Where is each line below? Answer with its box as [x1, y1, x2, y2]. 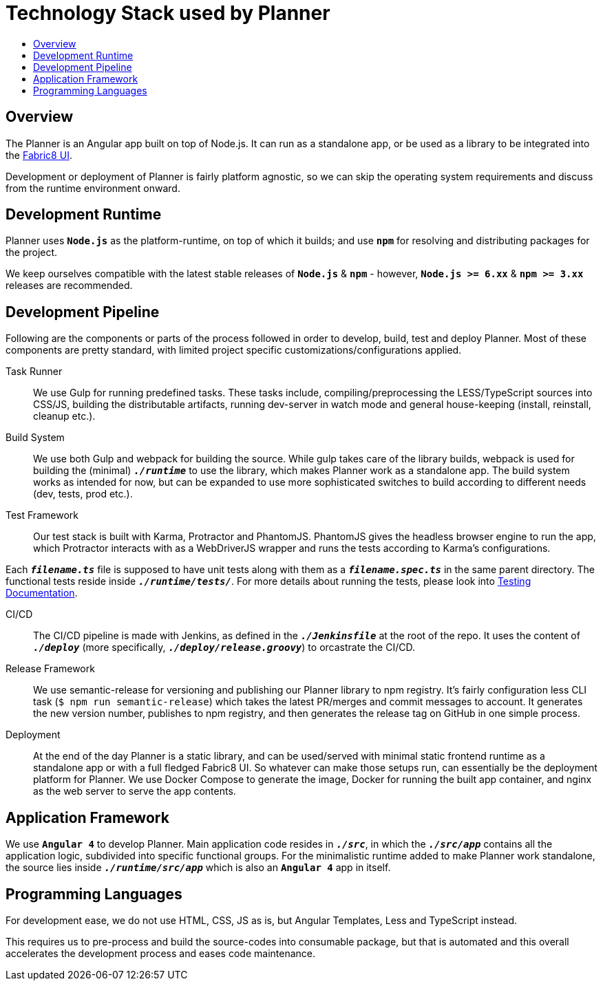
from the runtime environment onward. [6, 182, 180, 194]
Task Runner [6, 365, 63, 378]
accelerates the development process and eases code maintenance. [6, 947, 316, 959]
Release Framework [6, 663, 95, 675]
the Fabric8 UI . [6, 149, 72, 161]
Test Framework [6, 509, 78, 522]
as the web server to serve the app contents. [33, 785, 236, 797]
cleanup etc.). [33, 410, 96, 422]
